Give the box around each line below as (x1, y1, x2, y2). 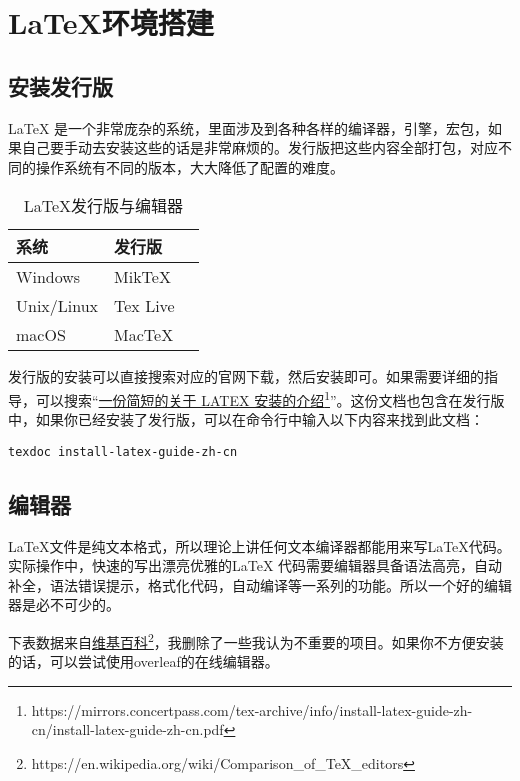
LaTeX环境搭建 (8, 2, 214, 43)
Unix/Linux (16, 294, 99, 318)
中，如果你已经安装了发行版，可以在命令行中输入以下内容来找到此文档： (8, 409, 484, 430)
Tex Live (114, 294, 175, 318)
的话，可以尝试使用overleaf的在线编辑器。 (8, 651, 279, 672)
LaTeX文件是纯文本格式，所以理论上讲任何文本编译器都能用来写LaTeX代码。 (8, 535, 511, 556)
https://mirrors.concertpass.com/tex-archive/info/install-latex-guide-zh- (31, 699, 473, 720)
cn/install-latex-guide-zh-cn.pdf (31, 719, 224, 740)
